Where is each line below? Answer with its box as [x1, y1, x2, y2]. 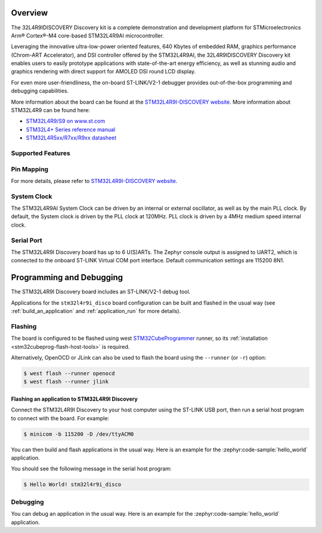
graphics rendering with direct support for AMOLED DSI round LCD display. [11, 68, 196, 75]
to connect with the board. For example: [11, 414, 110, 422]
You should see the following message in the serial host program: [11, 465, 172, 472]
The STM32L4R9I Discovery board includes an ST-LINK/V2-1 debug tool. [11, 288, 191, 295]
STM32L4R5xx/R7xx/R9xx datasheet [26, 134, 117, 141]
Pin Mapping [11, 165, 49, 173]
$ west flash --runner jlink [23, 379, 109, 385]
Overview [11, 8, 48, 18]
